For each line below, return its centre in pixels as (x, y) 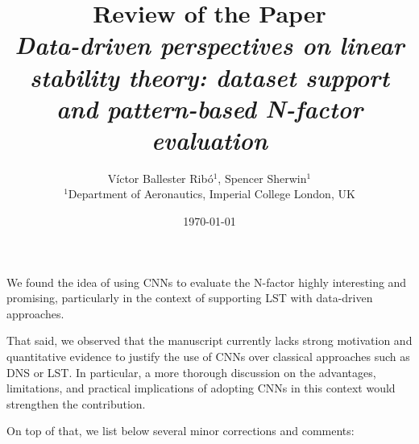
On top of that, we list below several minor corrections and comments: (180, 431)
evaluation (209, 139)
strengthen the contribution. (76, 403)
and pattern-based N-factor (209, 108)
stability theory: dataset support (209, 77)
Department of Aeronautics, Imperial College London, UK (212, 194)
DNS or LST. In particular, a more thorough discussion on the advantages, (191, 372)
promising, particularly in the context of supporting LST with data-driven (190, 298)
